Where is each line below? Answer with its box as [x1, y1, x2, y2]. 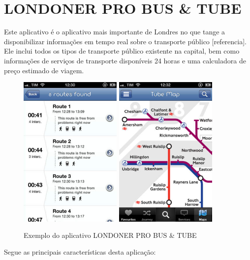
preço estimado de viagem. [4, 65, 84, 75]
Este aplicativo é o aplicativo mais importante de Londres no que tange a [4, 27, 225, 37]
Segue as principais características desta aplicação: [4, 246, 156, 257]
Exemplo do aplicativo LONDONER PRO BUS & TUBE [24, 230, 197, 240]
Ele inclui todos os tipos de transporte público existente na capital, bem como [4, 46, 240, 56]
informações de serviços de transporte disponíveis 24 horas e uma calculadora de [4, 55, 246, 65]
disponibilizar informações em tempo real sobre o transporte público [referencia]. [4, 36, 247, 46]
